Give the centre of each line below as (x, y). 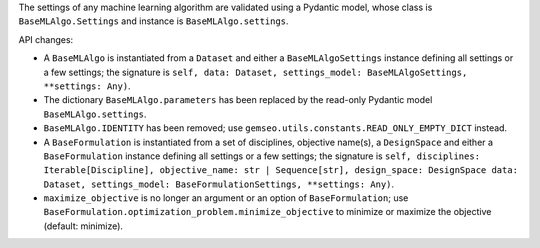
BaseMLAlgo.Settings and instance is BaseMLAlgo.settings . (153, 21)
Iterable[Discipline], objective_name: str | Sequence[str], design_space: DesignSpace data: (281, 170)
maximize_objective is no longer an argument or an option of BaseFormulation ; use (226, 198)
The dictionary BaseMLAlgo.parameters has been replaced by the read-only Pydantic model (238, 100)
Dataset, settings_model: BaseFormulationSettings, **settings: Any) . (219, 184)
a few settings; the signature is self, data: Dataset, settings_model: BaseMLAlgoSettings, (255, 72)
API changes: (46, 39)
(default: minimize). (83, 226)
